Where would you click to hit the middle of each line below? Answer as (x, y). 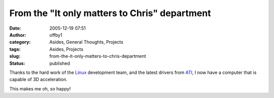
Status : (17, 63)
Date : (15, 28)
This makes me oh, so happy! (40, 88)
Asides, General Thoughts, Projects (87, 42)
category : (20, 42)
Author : (18, 35)
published (60, 63)
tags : (15, 49)
